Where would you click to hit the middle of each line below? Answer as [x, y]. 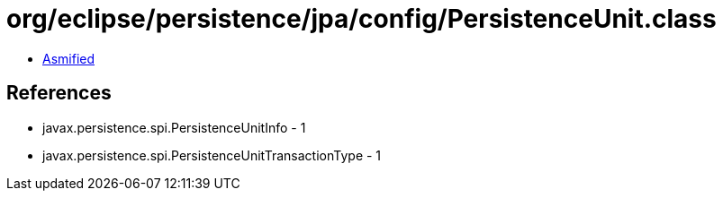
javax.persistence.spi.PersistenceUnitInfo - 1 [174, 127]
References [59, 93]
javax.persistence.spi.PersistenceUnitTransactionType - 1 [212, 155]
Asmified [69, 58]
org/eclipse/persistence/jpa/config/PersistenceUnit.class [361, 19]
